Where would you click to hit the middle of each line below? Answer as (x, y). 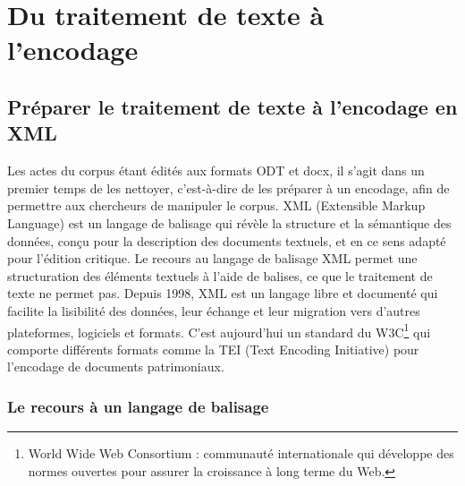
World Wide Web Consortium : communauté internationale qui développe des (241, 453)
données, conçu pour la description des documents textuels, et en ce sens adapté (227, 240)
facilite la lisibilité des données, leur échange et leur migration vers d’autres (214, 310)
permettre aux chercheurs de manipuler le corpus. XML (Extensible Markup (216, 205)
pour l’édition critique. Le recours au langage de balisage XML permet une (212, 258)
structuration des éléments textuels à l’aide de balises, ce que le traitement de (220, 275)
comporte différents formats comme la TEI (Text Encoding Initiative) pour (213, 349)
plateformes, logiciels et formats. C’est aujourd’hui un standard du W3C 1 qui (219, 330)
